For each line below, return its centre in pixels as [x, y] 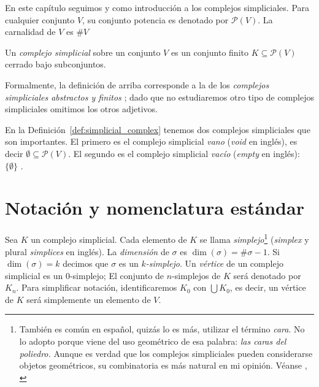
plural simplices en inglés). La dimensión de [87, 251]
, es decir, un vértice [268, 287]
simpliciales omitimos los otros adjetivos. [81, 109]
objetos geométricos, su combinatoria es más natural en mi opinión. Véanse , [163, 365]
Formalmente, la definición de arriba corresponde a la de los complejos [137, 84]
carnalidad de [30, 32]
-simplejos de [196, 275]
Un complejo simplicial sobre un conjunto [83, 52]
